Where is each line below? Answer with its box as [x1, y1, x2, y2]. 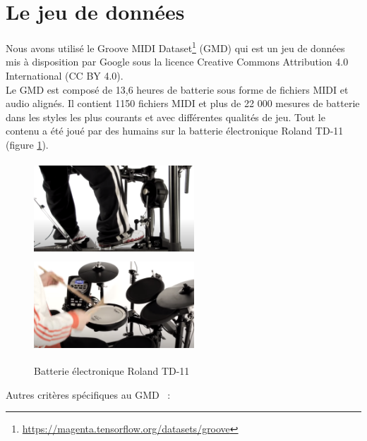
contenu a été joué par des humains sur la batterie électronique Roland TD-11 [6, 123, 344, 138]
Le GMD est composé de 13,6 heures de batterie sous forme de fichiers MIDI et [6, 82, 349, 97]
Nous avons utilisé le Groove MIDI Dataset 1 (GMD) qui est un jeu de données [6, 39, 345, 55]
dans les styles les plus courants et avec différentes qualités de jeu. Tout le [6, 109, 325, 124]
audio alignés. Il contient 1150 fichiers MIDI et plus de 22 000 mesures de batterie [6, 96, 360, 111]
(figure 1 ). [6, 137, 49, 151]
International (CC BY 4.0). [6, 68, 124, 82]
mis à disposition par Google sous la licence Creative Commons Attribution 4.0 [6, 54, 349, 69]
